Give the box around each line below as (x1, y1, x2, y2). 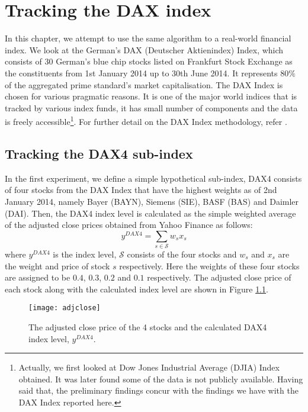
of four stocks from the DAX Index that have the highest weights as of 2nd (5, 184, 277, 196)
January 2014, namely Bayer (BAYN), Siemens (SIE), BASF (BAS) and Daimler (5, 195, 299, 207)
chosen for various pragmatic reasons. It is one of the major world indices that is (5, 90, 297, 102)
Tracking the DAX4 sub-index (5, 144, 193, 162)
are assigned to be (5, 271, 70, 284)
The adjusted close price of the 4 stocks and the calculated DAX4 (28, 321, 267, 333)
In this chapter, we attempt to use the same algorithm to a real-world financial (5, 32, 291, 44)
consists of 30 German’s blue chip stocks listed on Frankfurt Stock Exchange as (5, 55, 293, 67)
